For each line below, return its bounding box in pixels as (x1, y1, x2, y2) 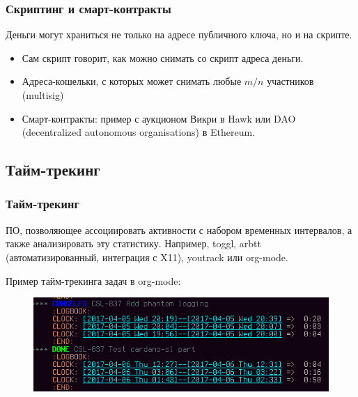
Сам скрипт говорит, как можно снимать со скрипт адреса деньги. (22, 50, 304, 65)
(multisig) (22, 88, 64, 102)
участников (267, 74, 314, 88)
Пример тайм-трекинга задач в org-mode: (6, 273, 181, 288)
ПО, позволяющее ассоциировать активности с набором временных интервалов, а (6, 222, 352, 237)
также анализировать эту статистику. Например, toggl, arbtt (6, 236, 262, 251)
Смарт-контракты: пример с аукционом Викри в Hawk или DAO (22, 111, 296, 125)
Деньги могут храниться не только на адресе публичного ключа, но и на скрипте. (6, 27, 352, 42)
